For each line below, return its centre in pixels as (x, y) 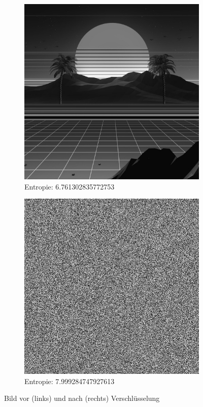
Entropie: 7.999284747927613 (70, 381)
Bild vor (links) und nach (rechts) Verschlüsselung (82, 398)
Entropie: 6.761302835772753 (70, 186)
